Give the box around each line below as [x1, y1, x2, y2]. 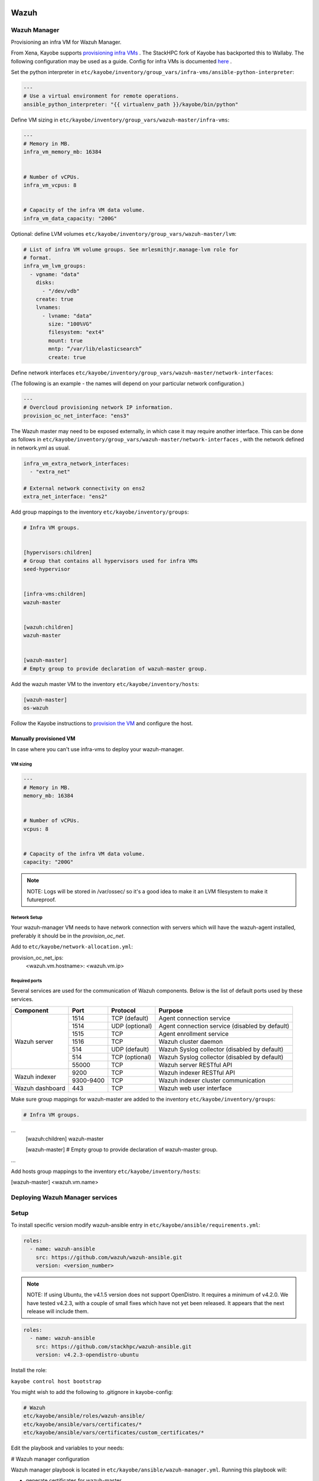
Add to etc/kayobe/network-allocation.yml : [11, 943, 133, 950]
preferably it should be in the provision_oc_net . [11, 932, 125, 939]
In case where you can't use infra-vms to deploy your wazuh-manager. [11, 746, 184, 753]
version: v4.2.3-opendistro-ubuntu [35, 1351, 139, 1358]
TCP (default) [111, 1014, 149, 1022]
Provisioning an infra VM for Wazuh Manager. [11, 39, 122, 46]
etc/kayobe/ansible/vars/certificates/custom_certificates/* [23, 1429, 204, 1436]
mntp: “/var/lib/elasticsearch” [48, 345, 142, 352]
